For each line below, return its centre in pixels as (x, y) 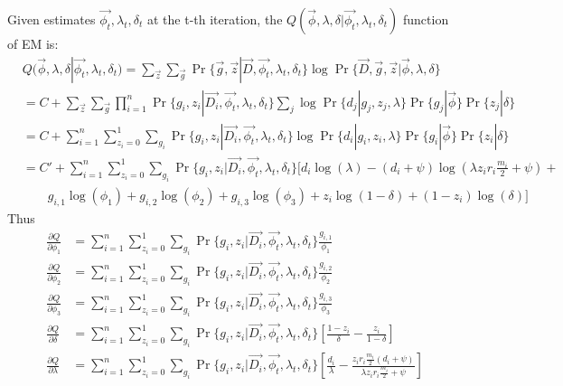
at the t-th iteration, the (215, 19)
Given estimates (52, 19)
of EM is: (33, 43)
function (426, 19)
